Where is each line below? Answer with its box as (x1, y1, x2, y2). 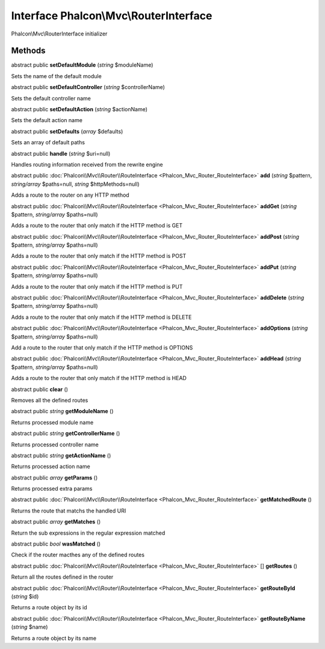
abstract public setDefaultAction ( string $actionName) (11, 106, 147, 113)
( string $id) (11, 592, 39, 600)
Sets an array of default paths (11, 139, 85, 146)
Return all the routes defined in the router (11, 573, 114, 580)
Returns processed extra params (11, 485, 93, 493)
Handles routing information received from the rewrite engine (11, 161, 163, 168)
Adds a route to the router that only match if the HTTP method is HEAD (11, 375, 187, 382)
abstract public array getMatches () (11, 518, 101, 526)
